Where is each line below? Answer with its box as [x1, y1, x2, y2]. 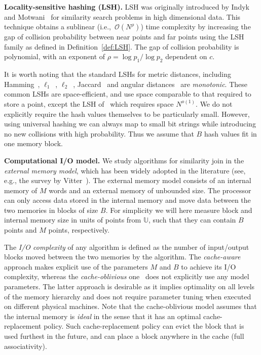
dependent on [165, 51, 207, 62]
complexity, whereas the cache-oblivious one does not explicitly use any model [4, 271, 249, 282]
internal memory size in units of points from [4, 214, 141, 225]
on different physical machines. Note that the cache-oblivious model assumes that [4, 301, 257, 312]
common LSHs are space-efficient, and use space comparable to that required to [4, 88, 251, 99]
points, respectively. [48, 225, 109, 235]
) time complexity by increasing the [140, 21, 251, 32]
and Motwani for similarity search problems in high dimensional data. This [4, 11, 241, 22]
